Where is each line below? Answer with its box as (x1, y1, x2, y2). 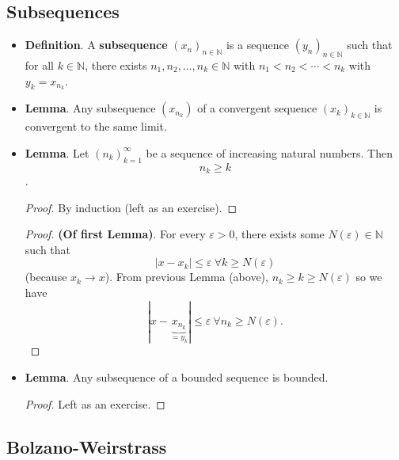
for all (25, 57, 55, 73)
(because (25, 268, 67, 285)
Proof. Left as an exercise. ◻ (25, 395, 165, 412)
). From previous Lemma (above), (104, 268, 268, 285)
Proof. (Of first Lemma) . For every (25, 226, 206, 242)
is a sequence (226, 36, 290, 53)
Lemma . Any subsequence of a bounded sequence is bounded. (25, 368, 329, 385)
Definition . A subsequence (25, 36, 168, 53)
